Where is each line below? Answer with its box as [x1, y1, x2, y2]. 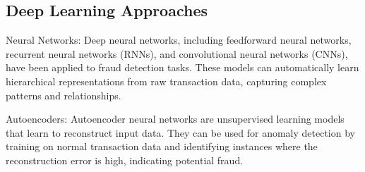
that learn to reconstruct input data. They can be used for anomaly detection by [6, 125, 355, 140]
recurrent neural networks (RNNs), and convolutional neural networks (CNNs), [6, 46, 348, 61]
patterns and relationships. [6, 87, 121, 102]
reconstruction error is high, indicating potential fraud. [6, 152, 244, 167]
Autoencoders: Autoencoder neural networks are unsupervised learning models [6, 111, 345, 126]
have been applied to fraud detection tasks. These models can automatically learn [6, 60, 359, 75]
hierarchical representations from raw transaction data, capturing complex [6, 73, 327, 88]
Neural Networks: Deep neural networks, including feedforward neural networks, [6, 32, 352, 47]
